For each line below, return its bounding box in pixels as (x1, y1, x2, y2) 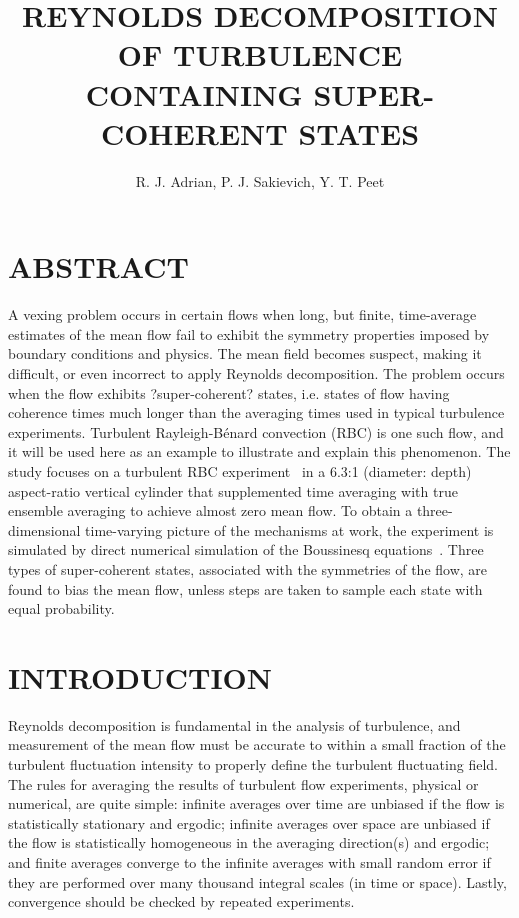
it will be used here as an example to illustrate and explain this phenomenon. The (8, 441, 511, 462)
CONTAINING (85, 73, 303, 114)
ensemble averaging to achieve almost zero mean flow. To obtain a (8, 500, 413, 521)
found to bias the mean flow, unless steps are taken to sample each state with (8, 578, 483, 599)
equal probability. (8, 598, 115, 619)
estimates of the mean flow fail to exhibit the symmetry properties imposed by (8, 323, 490, 344)
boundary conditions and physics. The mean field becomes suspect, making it (8, 343, 482, 364)
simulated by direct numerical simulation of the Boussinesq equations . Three (8, 539, 484, 560)
